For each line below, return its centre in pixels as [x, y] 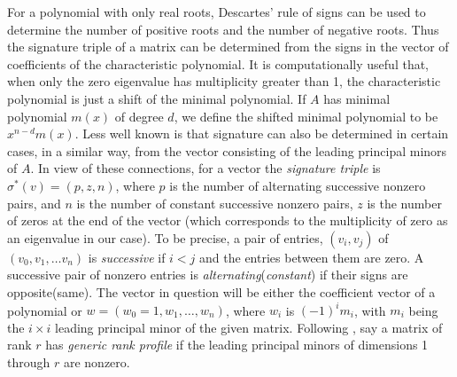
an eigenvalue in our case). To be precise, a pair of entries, [165, 237]
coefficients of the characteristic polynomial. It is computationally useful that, [218, 63]
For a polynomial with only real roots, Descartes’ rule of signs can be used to [217, 12]
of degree [139, 116]
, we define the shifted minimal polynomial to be [306, 116]
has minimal [357, 98]
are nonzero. [97, 361]
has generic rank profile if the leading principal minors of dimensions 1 [237, 345]
